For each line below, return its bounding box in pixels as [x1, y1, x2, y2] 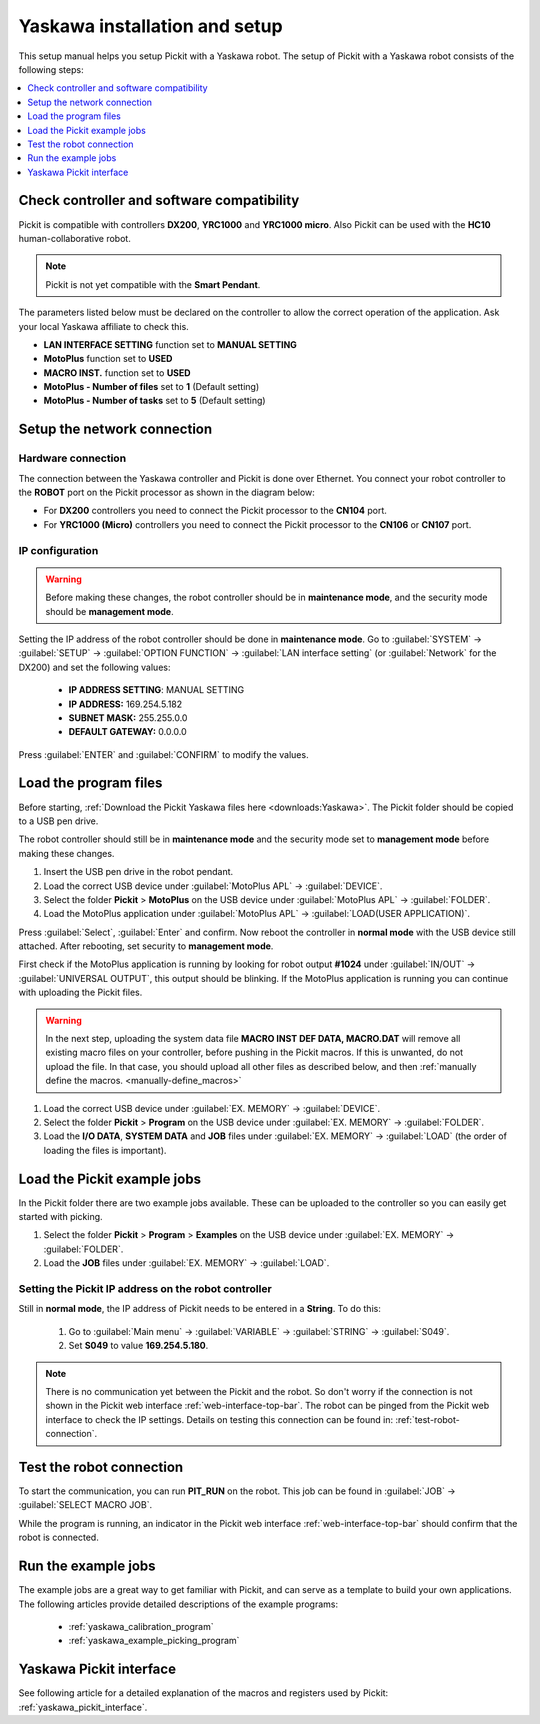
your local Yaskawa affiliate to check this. [18, 320, 189, 332]
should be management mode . [45, 605, 174, 617]
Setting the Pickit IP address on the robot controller [18, 1282, 272, 1296]
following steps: [18, 63, 84, 75]
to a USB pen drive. [18, 815, 99, 827]
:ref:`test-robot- [395, 1413, 460, 1425]
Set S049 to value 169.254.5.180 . [68, 1340, 209, 1352]
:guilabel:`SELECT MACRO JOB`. [18, 1499, 153, 1511]
